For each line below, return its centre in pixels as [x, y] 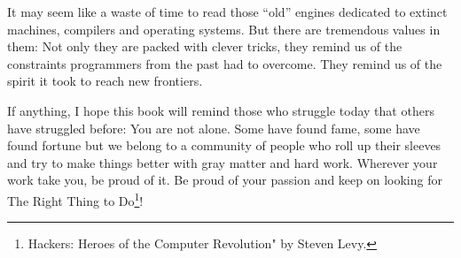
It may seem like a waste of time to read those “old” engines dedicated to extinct [227, 11]
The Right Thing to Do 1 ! [75, 199]
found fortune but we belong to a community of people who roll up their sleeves [224, 145]
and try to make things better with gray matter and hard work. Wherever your [223, 162]
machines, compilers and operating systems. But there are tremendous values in [224, 29]
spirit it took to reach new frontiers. [105, 81]
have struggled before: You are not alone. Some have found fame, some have [214, 128]
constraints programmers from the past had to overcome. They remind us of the [225, 63]
